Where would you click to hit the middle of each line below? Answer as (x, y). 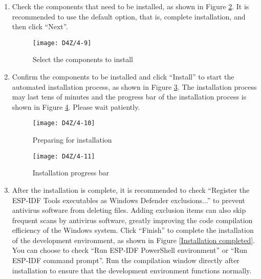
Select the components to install (83, 59)
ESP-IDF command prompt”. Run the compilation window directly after (126, 260)
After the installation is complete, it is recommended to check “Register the (131, 190)
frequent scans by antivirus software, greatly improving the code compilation (132, 220)
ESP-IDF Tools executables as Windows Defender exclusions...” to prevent (128, 200)
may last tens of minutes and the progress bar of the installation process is (129, 97)
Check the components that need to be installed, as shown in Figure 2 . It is (130, 6)
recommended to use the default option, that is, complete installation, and (129, 16)
